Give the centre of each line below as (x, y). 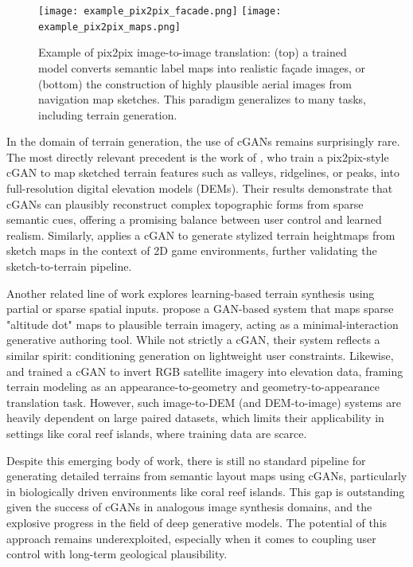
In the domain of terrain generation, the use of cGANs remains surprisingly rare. (203, 141)
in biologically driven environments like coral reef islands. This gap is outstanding (206, 491)
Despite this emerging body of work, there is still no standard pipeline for (186, 460)
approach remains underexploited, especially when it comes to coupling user (191, 538)
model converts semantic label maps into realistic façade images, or (202, 67)
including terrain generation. (108, 114)
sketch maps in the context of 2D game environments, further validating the (192, 250)
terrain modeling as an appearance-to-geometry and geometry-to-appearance (193, 387)
